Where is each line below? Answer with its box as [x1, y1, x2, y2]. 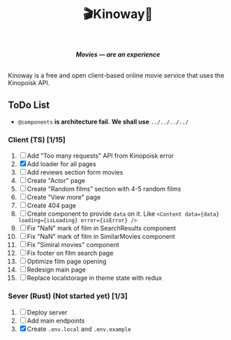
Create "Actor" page [27, 177, 86, 185]
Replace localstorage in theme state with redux [27, 274, 163, 282]
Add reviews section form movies [27, 168, 124, 177]
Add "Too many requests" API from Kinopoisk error [27, 151, 174, 160]
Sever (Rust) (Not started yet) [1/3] [8, 291, 128, 301]
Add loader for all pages [27, 160, 96, 168]
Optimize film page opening [27, 257, 107, 266]
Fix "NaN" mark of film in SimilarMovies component [27, 232, 175, 241]
